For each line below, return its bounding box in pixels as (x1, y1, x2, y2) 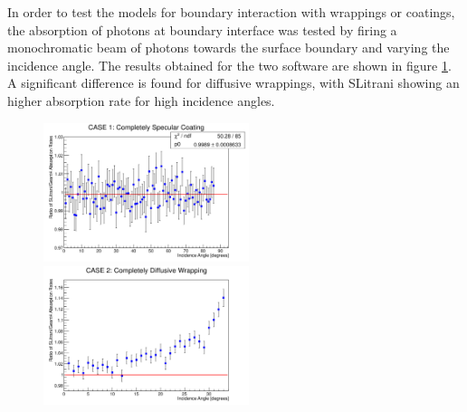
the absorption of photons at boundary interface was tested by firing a (7, 20, 397, 39)
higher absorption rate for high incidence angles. (7, 91, 275, 110)
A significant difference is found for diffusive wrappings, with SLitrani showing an (7, 73, 460, 92)
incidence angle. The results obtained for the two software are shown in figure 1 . (7, 55, 452, 74)
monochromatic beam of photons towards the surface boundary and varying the (7, 38, 450, 57)
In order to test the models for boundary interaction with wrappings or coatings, (7, 3, 455, 21)
